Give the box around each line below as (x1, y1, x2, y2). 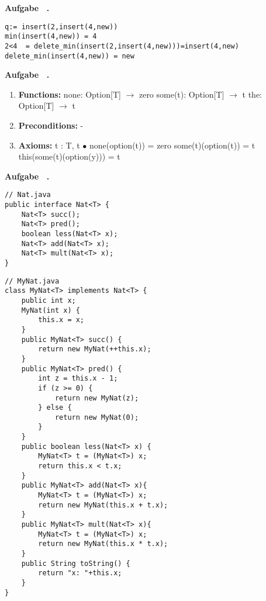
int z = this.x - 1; (38, 374, 118, 383)
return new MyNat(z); (54, 393, 139, 402)
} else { (38, 403, 72, 412)
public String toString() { (21, 559, 130, 568)
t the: (242, 88, 262, 100)
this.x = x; (38, 316, 85, 324)
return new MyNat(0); (54, 413, 139, 422)
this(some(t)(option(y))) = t (18, 150, 120, 163)
